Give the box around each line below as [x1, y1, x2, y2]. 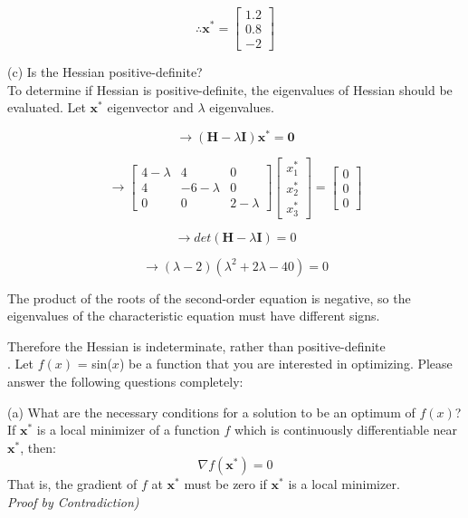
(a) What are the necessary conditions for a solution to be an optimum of [7, 402, 415, 421]
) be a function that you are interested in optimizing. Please [119, 354, 453, 373]
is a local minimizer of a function [36, 420, 220, 439]
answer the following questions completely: [7, 372, 244, 391]
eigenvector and [107, 98, 194, 117]
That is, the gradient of [7, 475, 138, 494]
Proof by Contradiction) [7, 492, 139, 511]
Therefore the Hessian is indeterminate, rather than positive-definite [7, 336, 386, 355]
